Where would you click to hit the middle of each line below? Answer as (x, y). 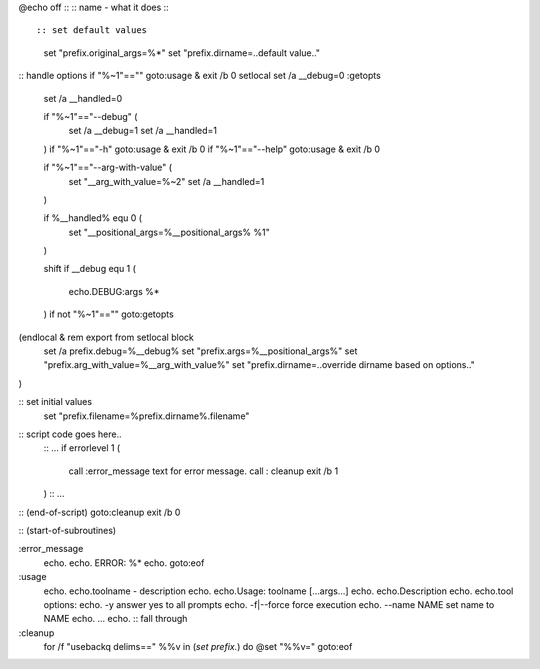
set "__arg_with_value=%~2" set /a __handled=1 (166, 181)
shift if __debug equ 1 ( (90, 269)
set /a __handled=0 (83, 98)
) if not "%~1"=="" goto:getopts (108, 314)
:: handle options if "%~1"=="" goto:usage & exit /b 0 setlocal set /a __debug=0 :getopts (200, 76)
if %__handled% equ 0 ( (93, 218)
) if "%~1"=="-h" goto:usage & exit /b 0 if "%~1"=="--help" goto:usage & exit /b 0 (211, 149)
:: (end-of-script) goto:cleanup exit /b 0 (99, 512)
